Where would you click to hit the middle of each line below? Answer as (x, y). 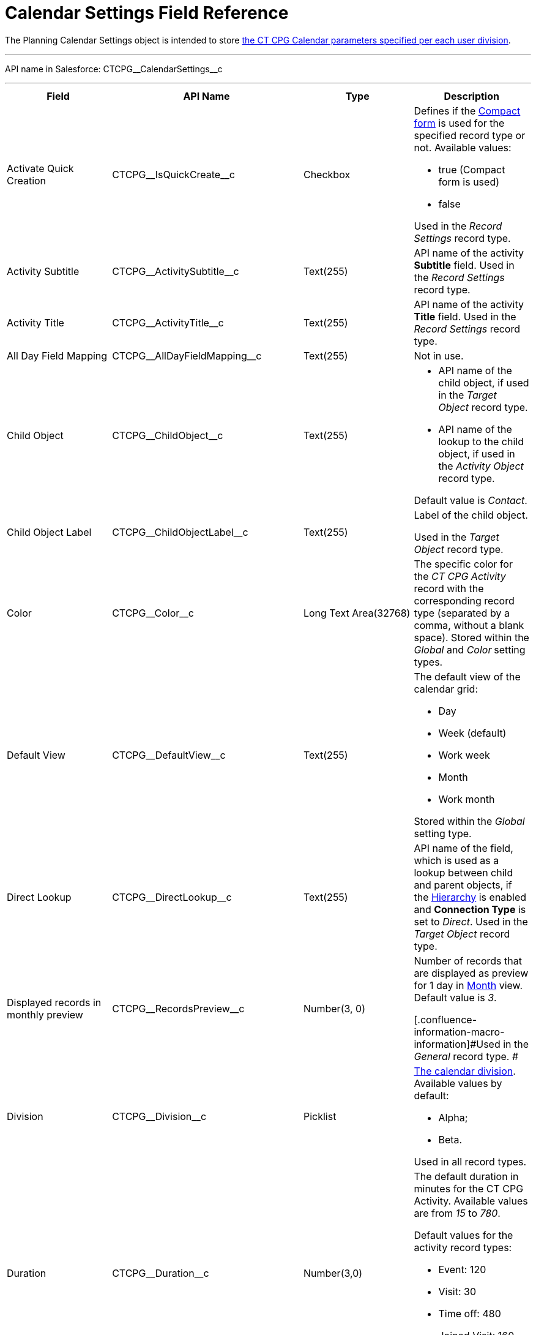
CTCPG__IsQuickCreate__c (173, 174)
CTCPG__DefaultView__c (169, 755)
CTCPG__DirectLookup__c (172, 897)
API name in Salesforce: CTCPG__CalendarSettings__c (114, 69)
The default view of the (467, 676)
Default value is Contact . (471, 500)
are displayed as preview (471, 973)
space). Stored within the (471, 637)
